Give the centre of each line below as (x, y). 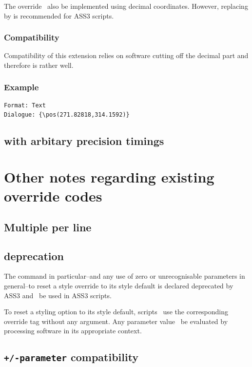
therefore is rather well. (39, 65)
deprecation (34, 255)
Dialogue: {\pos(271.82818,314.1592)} (67, 115)
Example (21, 87)
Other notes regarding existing (109, 176)
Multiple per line (48, 227)
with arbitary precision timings (84, 141)
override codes (53, 196)
